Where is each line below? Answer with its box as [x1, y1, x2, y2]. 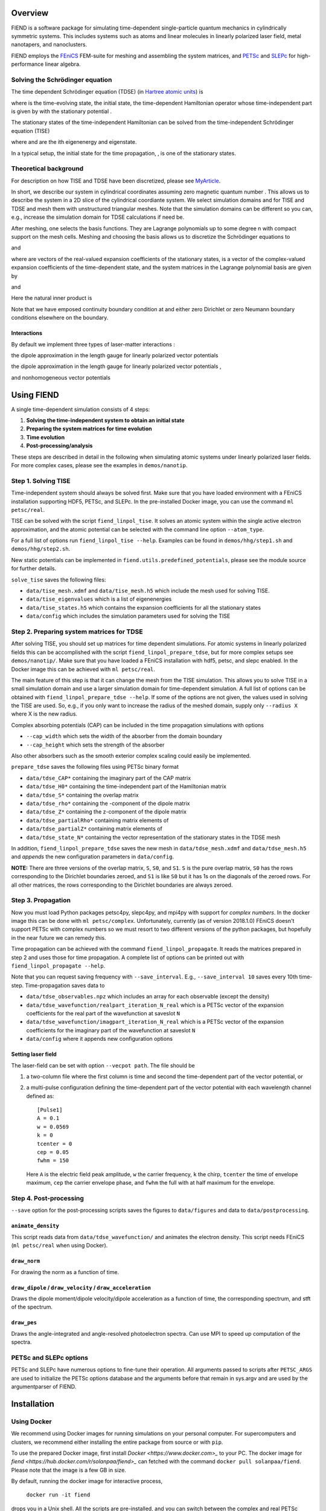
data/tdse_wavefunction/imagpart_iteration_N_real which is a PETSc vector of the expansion [26, 1018, 284, 1026]
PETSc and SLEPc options [11, 1353, 89, 1362]
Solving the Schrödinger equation [11, 76, 112, 84]
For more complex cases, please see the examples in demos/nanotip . [11, 461, 188, 468]
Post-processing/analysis [26, 442, 93, 450]
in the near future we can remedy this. [11, 934, 106, 941]
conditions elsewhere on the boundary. [11, 314, 109, 322]
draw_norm [11, 1258, 40, 1264]
